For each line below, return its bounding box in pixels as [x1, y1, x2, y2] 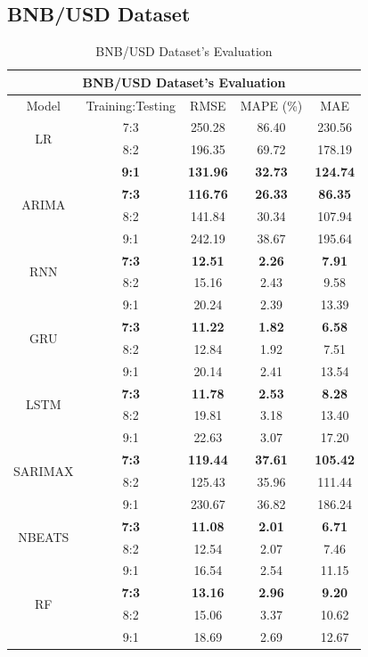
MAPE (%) [240, 95, 303, 114]
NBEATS [18, 528, 70, 546]
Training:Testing [86, 95, 176, 114]
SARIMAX [13, 461, 74, 480]
